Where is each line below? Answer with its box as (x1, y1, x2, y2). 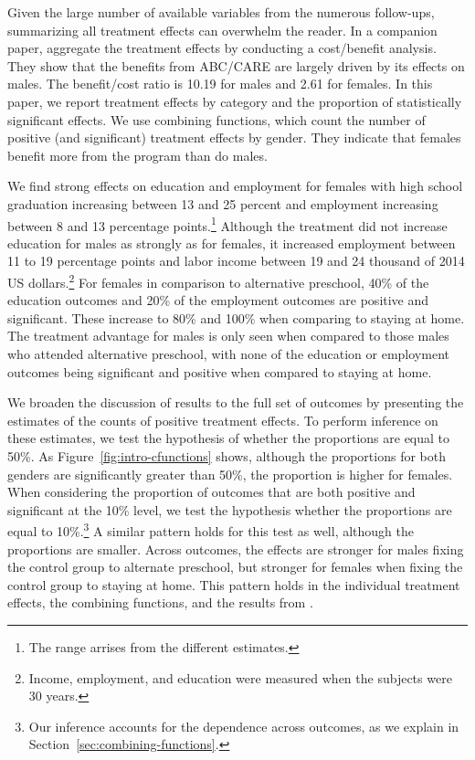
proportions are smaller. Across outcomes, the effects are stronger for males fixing (7, 539, 464, 558)
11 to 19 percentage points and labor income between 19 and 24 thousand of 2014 (7, 251, 465, 270)
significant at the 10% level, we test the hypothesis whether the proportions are (7, 500, 452, 519)
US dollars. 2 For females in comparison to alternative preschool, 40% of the (7, 269, 429, 291)
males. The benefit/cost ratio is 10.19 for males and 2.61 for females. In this (7, 74, 433, 93)
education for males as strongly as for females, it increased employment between (7, 233, 456, 252)
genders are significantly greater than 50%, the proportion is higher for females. (7, 464, 453, 483)
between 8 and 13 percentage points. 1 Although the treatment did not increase (7, 213, 448, 235)
